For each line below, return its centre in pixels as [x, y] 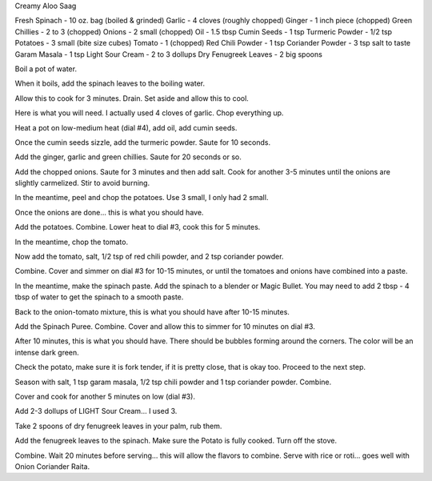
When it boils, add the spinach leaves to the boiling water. [110, 83]
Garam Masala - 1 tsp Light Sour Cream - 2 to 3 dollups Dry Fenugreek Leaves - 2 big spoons [169, 54]
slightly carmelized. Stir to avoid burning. [82, 183]
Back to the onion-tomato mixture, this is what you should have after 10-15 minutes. [152, 311]
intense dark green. [47, 352]
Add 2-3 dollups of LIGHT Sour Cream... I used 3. [96, 411]
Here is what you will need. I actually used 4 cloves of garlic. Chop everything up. [149, 113]
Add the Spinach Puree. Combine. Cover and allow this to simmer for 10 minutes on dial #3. [165, 326]
